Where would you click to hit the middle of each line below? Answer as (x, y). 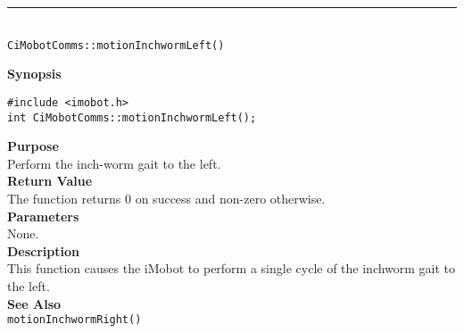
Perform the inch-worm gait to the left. (114, 163)
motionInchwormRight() (75, 320)
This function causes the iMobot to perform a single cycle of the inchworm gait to (232, 268)
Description (44, 250)
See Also (34, 303)
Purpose (33, 146)
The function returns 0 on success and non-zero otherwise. (166, 198)
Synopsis (34, 74)
